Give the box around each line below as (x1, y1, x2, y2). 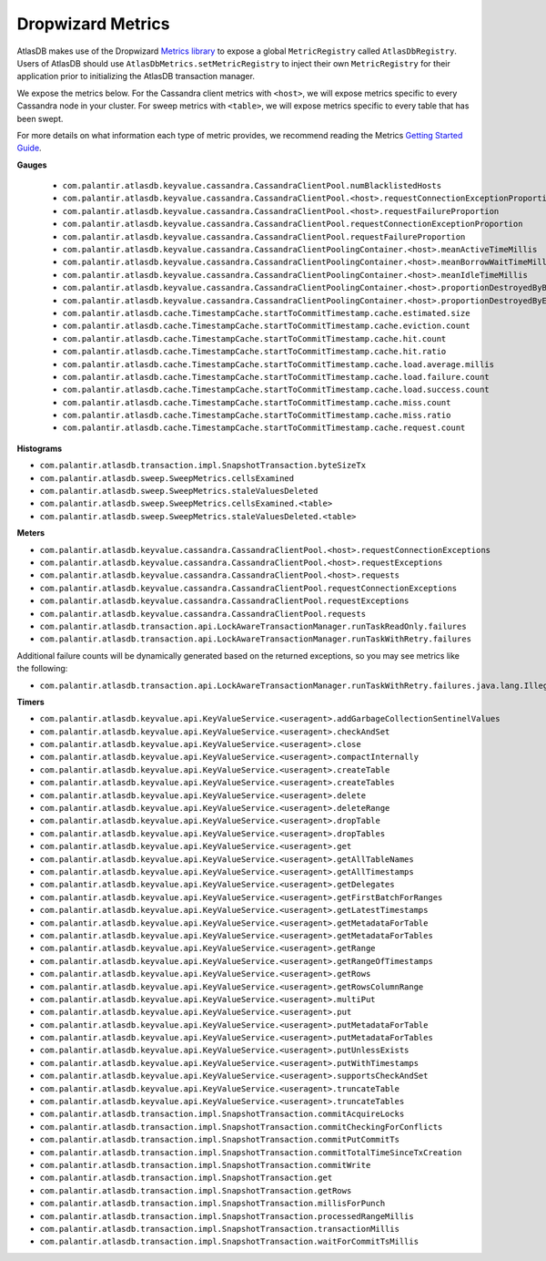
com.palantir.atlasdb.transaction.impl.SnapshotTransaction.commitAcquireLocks (39, 1109, 405, 1120)
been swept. (16, 113, 64, 124)
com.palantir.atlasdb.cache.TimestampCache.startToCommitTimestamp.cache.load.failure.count (62, 372, 490, 382)
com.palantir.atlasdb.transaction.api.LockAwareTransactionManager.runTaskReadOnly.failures (39, 620, 468, 631)
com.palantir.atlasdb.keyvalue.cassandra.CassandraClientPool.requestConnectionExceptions (39, 583, 458, 593)
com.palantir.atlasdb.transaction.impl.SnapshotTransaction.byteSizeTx (39, 460, 367, 471)
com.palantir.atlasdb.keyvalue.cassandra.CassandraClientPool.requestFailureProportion (62, 231, 466, 241)
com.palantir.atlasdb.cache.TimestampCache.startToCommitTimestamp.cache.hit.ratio (62, 346, 447, 357)
